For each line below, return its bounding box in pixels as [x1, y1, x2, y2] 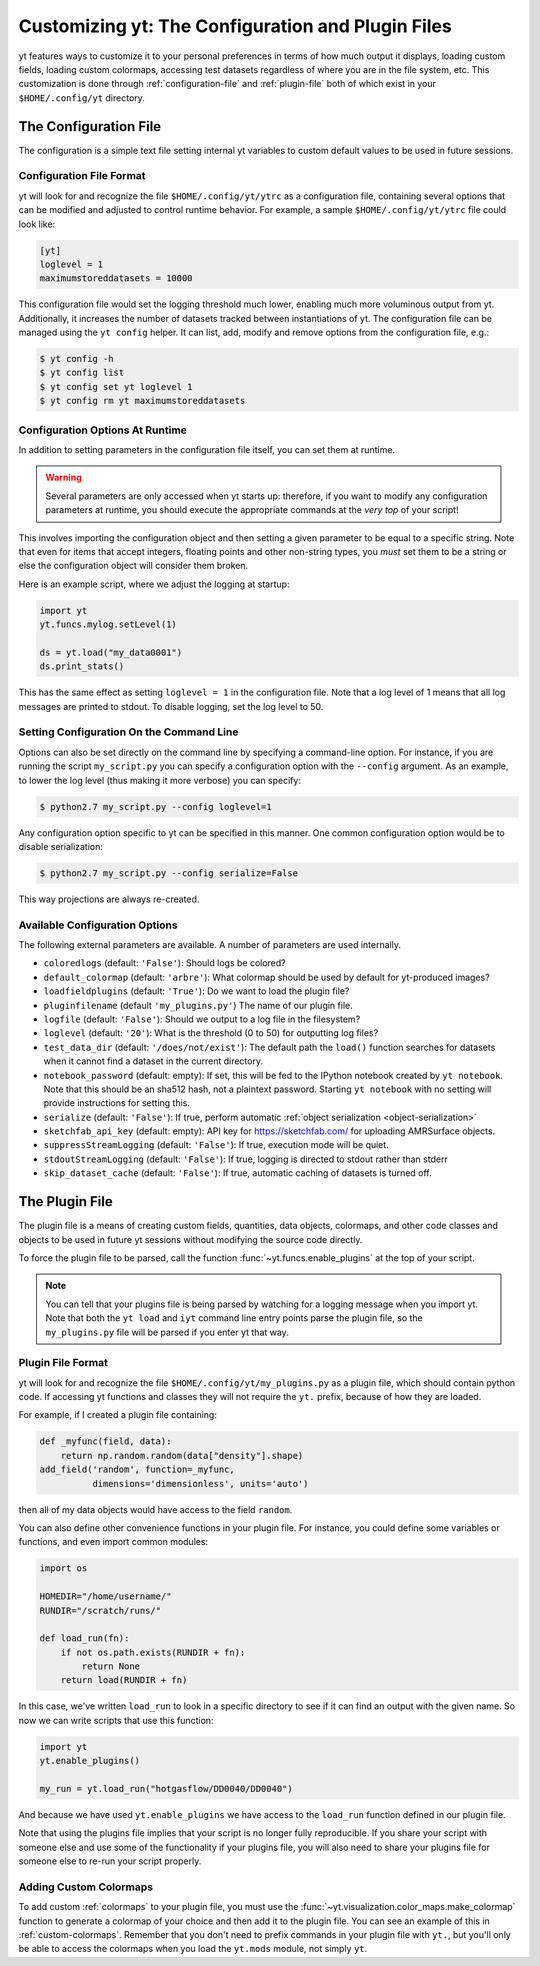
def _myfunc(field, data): [39, 1436, 172, 1447]
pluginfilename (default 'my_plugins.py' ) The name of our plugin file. [43, 999, 354, 1011]
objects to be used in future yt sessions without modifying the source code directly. [18, 1233, 363, 1245]
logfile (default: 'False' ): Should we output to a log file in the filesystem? [43, 1013, 361, 1025]
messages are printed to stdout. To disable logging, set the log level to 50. [18, 700, 324, 712]
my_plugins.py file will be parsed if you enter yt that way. [45, 1326, 289, 1338]
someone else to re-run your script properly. [18, 1855, 202, 1867]
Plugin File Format [18, 1356, 109, 1370]
